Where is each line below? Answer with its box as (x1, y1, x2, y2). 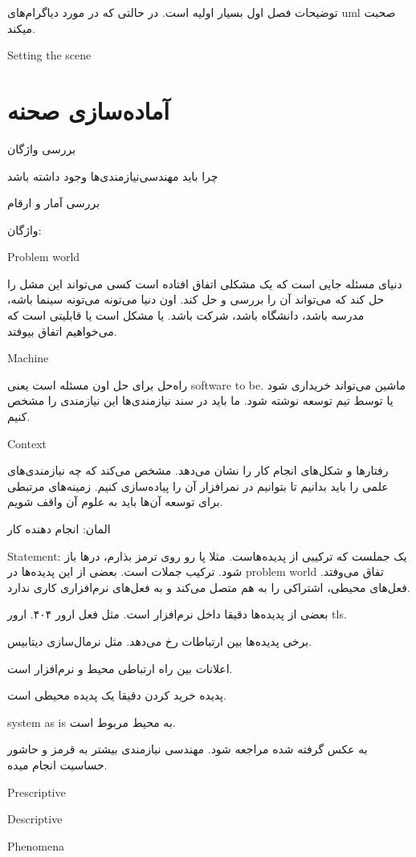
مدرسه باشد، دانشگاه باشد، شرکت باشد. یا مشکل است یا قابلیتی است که (7, 307, 365, 324)
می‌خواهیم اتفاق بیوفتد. (7, 322, 117, 339)
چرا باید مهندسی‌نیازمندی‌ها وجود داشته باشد (7, 167, 218, 184)
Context (7, 435, 47, 451)
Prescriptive (7, 783, 66, 800)
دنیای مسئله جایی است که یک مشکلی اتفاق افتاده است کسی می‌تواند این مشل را (7, 275, 402, 292)
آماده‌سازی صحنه (7, 93, 169, 126)
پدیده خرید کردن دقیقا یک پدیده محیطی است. (7, 687, 226, 704)
